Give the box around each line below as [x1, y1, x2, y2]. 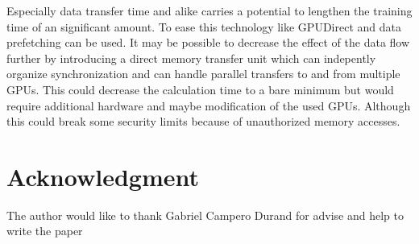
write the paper [6, 222, 83, 239]
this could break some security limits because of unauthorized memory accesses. [6, 113, 400, 130]
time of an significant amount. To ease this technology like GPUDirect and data [6, 18, 401, 35]
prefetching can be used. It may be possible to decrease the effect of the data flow [6, 34, 410, 51]
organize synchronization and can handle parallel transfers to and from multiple [6, 65, 400, 82]
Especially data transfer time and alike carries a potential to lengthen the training [6, 2, 413, 19]
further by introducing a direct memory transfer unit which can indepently [6, 49, 376, 66]
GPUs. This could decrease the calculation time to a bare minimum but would [6, 81, 394, 97]
